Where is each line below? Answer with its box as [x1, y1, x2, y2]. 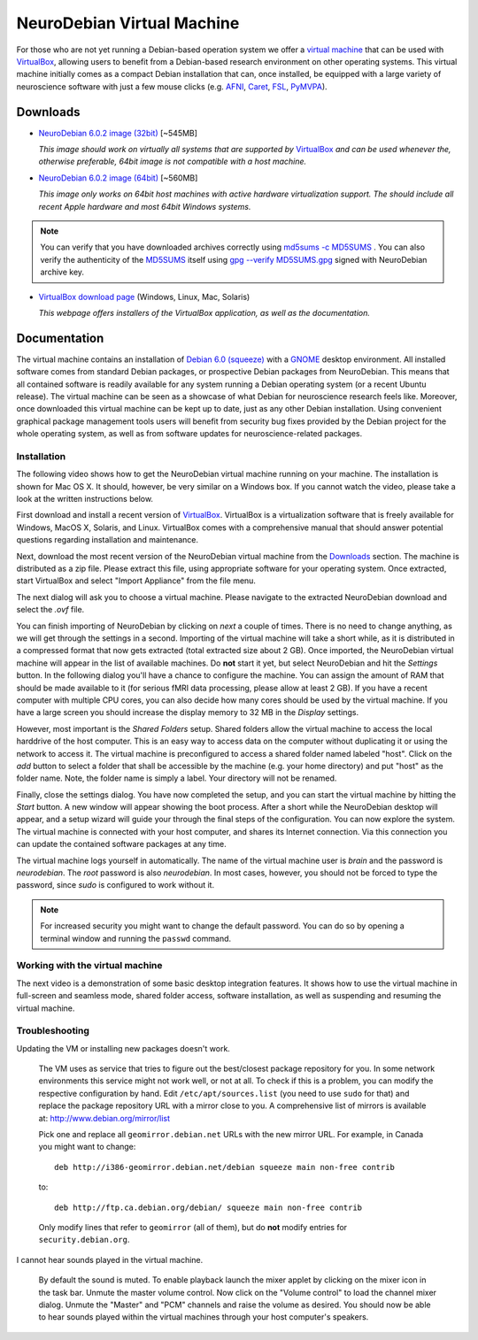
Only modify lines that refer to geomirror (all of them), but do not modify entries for [38, 1221, 348, 1232]
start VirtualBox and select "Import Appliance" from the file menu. [16, 575, 257, 586]
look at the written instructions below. [16, 494, 154, 504]
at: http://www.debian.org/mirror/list [38, 1113, 171, 1123]
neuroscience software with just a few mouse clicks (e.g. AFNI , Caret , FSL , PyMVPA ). [16, 81, 328, 92]
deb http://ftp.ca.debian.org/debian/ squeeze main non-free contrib [54, 1202, 363, 1213]
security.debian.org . [38, 1235, 130, 1245]
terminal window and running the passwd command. [40, 933, 232, 943]
